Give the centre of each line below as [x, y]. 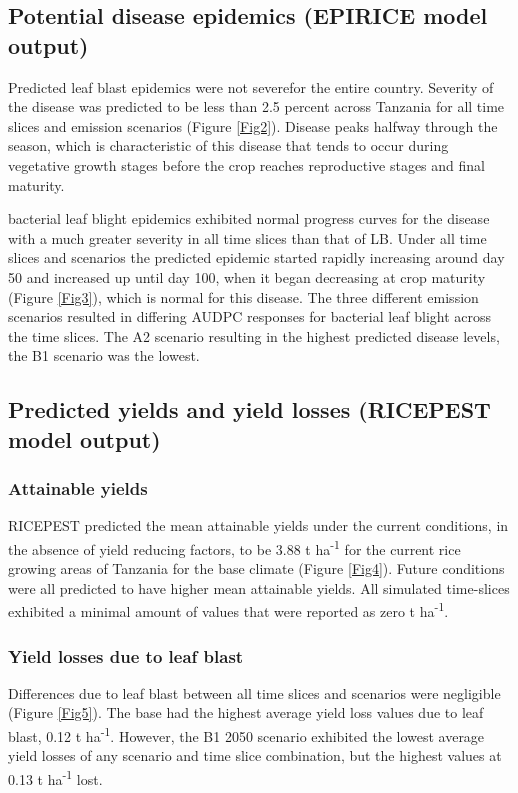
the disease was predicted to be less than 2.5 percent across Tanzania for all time [256, 106]
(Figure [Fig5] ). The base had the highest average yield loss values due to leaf [246, 712]
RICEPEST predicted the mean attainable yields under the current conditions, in [258, 525]
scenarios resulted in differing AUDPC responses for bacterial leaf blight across [250, 316]
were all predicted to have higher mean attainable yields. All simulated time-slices [259, 587]
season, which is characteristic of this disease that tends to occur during [228, 145]
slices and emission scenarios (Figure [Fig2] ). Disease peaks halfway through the [253, 125]
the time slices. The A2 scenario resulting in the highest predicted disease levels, [254, 335]
